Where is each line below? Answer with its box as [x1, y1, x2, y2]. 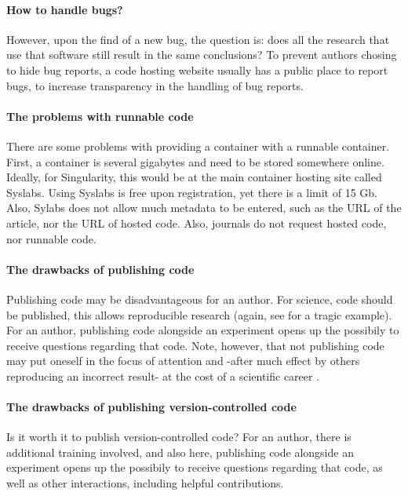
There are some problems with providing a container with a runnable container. [6, 137, 390, 154]
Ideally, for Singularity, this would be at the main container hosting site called [6, 169, 382, 185]
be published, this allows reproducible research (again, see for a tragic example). [6, 306, 392, 323]
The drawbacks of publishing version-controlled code [6, 399, 297, 415]
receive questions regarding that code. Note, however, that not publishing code [6, 337, 384, 353]
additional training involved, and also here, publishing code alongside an [6, 443, 354, 460]
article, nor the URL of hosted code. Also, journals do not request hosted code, [6, 214, 387, 231]
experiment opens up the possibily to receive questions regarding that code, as [6, 459, 383, 476]
